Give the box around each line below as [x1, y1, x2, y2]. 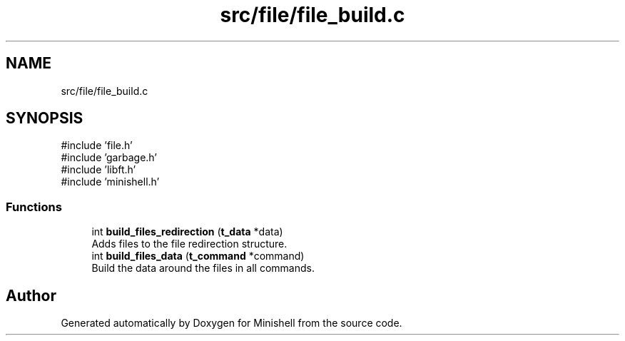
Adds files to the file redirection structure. [91, 238, 288, 250]
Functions [6, 199, 62, 214]
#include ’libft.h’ [61, 163, 136, 176]
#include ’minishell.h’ [61, 175, 160, 188]
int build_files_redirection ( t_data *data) [91, 225, 283, 238]
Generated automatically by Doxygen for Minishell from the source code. [61, 317, 402, 330]
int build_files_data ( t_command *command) [91, 250, 305, 263]
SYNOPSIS [6, 109, 83, 128]
